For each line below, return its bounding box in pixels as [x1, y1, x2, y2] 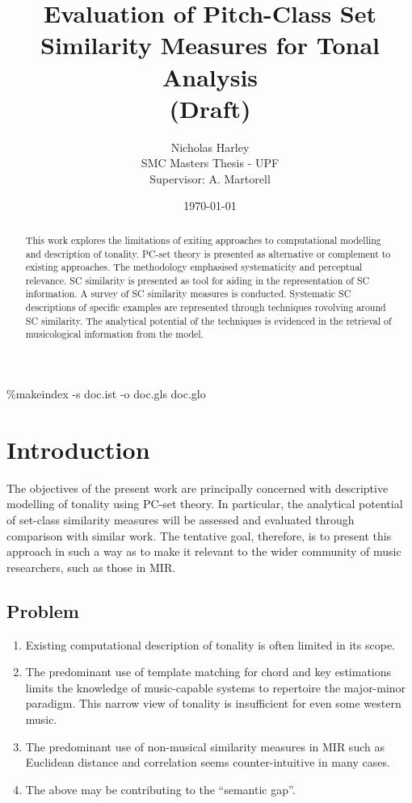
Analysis [162, 60, 259, 93]
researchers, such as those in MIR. [6, 558, 176, 575]
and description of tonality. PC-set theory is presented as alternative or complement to [25, 246, 391, 260]
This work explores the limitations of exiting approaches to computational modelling [25, 233, 381, 246]
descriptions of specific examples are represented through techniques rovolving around [25, 301, 386, 314]
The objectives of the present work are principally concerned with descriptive [6, 479, 389, 496]
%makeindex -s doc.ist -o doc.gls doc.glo [6, 385, 206, 402]
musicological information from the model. [25, 327, 204, 341]
